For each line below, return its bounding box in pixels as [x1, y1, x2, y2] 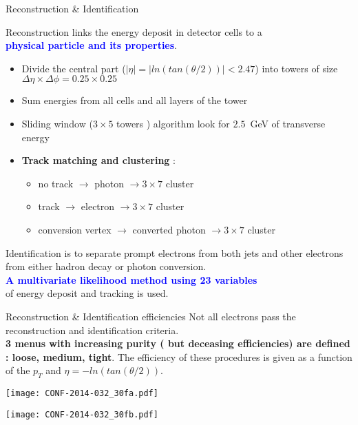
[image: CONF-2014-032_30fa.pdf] [6, 388, 158, 399]
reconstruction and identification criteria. [6, 322, 179, 337]
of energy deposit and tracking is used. [6, 286, 169, 300]
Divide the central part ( [21, 61, 126, 75]
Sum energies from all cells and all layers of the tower [21, 93, 248, 107]
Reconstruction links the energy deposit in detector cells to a [6, 24, 262, 39]
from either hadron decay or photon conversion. [6, 259, 207, 273]
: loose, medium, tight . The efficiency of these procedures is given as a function [6, 349, 352, 364]
